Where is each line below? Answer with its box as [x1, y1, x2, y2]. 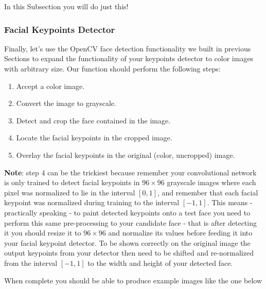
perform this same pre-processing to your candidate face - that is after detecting [4, 217, 257, 228]
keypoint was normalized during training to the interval [4, 197, 180, 208]
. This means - [207, 197, 253, 208]
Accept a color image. [16, 80, 85, 91]
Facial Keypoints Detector [4, 23, 115, 35]
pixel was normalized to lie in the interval [4, 187, 135, 197]
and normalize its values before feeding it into [108, 227, 253, 238]
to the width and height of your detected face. [87, 257, 233, 268]
